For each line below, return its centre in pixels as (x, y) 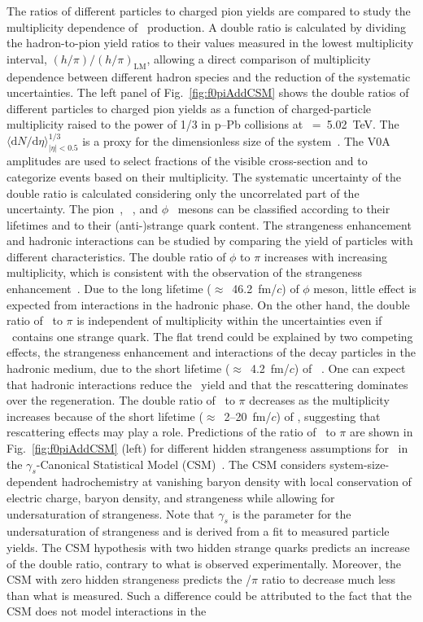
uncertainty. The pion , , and (82, 209)
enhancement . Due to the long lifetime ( (109, 289)
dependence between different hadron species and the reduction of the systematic (209, 76)
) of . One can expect (350, 368)
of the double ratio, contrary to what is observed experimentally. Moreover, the (204, 563)
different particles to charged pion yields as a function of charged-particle (189, 108)
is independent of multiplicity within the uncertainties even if (229, 320)
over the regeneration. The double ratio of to (121, 400)
